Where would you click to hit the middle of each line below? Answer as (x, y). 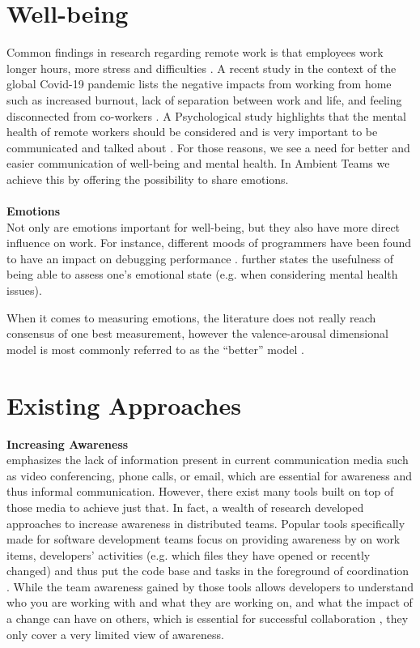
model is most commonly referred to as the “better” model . (155, 349)
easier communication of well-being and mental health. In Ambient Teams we (198, 163)
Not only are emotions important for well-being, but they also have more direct (204, 226)
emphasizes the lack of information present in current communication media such (208, 460)
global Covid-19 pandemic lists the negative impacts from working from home (199, 84)
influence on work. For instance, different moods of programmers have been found (209, 243)
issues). (24, 290)
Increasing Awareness (68, 443)
